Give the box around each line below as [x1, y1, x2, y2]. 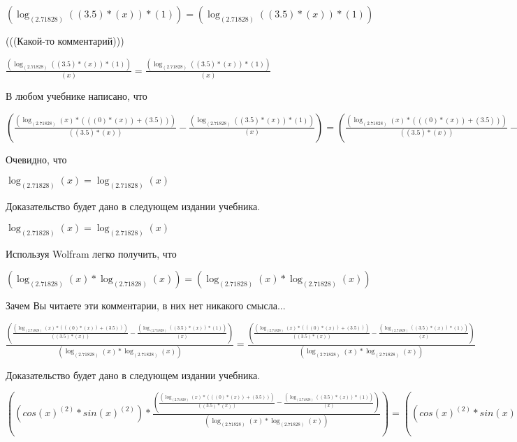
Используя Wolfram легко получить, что [6, 246, 177, 260]
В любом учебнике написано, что [6, 89, 147, 103]
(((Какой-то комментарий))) [6, 34, 124, 47]
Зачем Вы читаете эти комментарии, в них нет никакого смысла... [6, 298, 286, 313]
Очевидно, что [6, 152, 67, 166]
